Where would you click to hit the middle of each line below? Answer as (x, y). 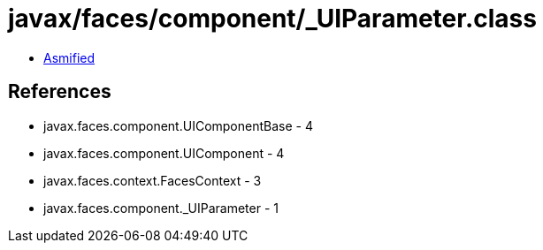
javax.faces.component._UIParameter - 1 (161, 208)
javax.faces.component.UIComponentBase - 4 (178, 125)
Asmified (69, 57)
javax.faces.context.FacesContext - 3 (153, 180)
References (60, 92)
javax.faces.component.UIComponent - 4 (164, 153)
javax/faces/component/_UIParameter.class (272, 19)
